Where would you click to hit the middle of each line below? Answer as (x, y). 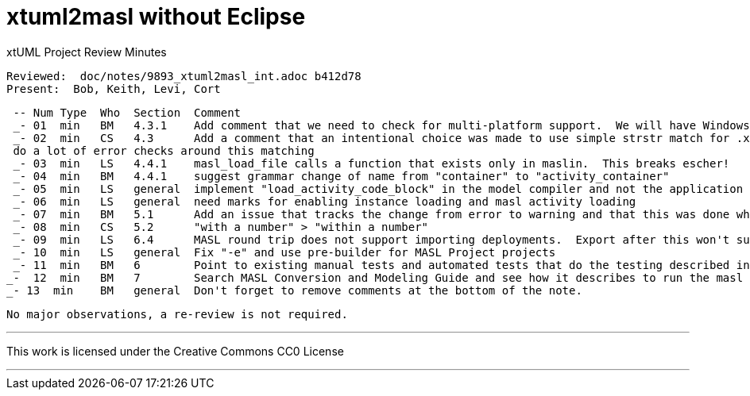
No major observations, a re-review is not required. (177, 314)
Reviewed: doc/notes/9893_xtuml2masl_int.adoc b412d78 (184, 76)
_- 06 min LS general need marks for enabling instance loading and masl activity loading (325, 201)
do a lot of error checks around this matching (164, 150)
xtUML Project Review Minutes (87, 52)
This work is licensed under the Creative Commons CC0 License (175, 351)
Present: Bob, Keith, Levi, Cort (114, 88)
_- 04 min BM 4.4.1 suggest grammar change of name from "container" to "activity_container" (341, 176)
